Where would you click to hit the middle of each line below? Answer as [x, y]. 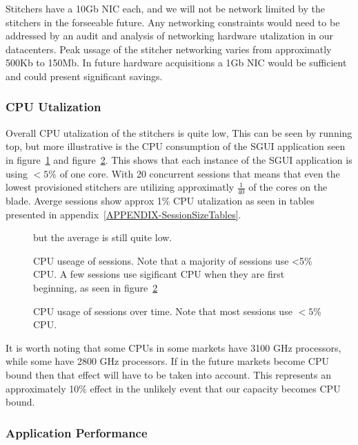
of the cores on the [288, 187]
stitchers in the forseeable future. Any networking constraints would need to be [173, 22]
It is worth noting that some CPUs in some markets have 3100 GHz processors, [173, 347]
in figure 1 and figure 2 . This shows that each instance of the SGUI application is [179, 159]
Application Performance [77, 432]
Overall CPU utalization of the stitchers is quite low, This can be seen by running [179, 132]
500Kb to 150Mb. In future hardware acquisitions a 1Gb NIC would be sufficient [176, 63]
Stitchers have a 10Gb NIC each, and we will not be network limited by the [165, 8]
